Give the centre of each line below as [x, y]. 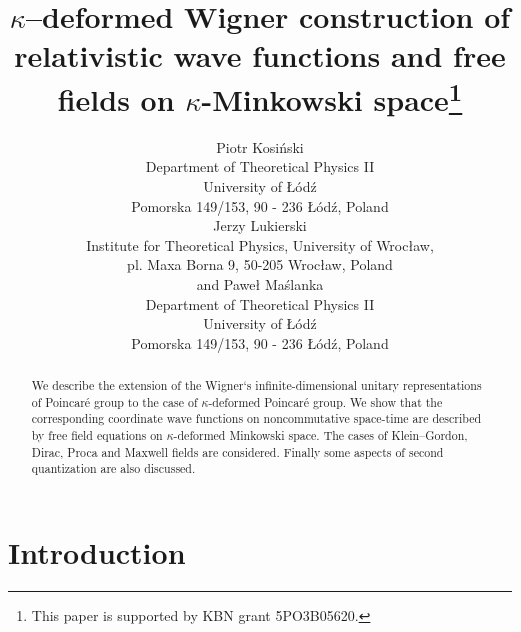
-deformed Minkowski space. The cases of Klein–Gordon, [320, 435]
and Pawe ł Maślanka [260, 283]
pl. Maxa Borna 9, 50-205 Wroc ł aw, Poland [260, 264]
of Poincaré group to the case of [114, 401]
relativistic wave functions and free [260, 55]
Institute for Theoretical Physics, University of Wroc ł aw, [260, 244]
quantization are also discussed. [113, 468]
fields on [116, 98]
